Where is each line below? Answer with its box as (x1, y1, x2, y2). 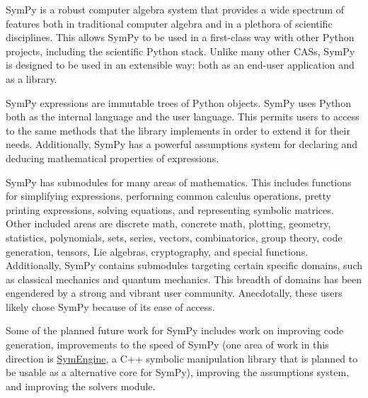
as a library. (6, 71, 57, 86)
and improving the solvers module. (6, 378, 156, 393)
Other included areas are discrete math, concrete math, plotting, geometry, (6, 216, 331, 231)
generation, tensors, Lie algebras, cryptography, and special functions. (6, 244, 309, 258)
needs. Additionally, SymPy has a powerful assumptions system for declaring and (6, 137, 358, 152)
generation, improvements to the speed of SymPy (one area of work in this (6, 337, 329, 352)
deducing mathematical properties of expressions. (6, 150, 219, 165)
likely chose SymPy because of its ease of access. (6, 299, 215, 314)
